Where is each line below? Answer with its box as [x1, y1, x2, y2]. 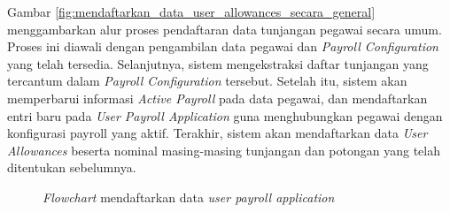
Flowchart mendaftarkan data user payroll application [43, 187, 335, 206]
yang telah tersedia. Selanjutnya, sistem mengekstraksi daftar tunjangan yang [7, 54, 429, 72]
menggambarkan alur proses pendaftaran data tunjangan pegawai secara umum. [7, 19, 442, 38]
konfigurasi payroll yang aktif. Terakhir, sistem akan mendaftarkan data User [7, 124, 428, 142]
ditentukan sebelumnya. [7, 158, 136, 177]
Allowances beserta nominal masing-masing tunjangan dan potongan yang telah [7, 140, 440, 159]
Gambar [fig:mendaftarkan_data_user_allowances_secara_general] [7, 3, 376, 20]
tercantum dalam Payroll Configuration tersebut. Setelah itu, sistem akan [7, 72, 407, 90]
